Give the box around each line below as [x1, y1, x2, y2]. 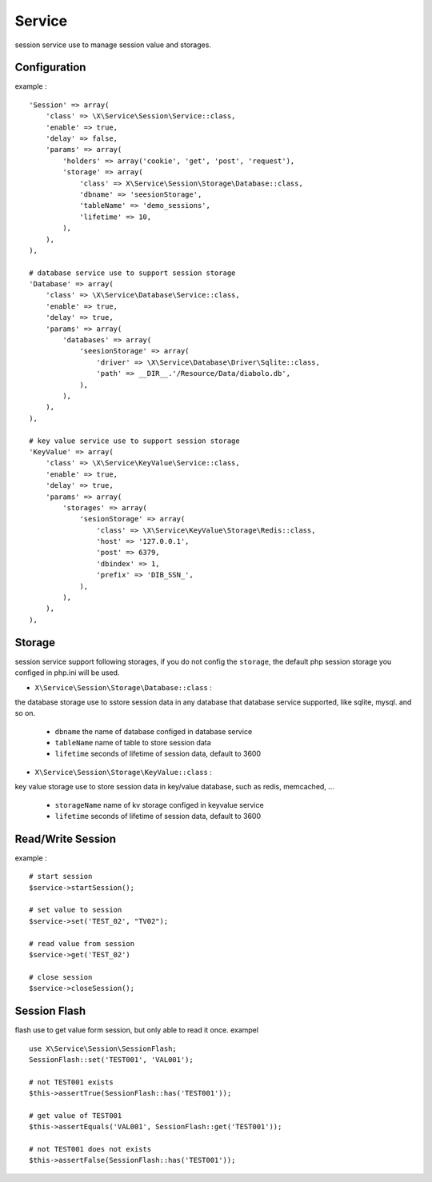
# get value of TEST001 [29, 1111, 122, 1120]
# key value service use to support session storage [29, 436, 240, 445]
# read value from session [29, 939, 135, 948]
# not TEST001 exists [29, 1077, 114, 1087]
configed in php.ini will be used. [14, 668, 120, 677]
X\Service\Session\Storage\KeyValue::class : [34, 767, 212, 777]
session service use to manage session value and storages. [14, 40, 212, 50]
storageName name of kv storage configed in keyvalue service [54, 800, 264, 809]
